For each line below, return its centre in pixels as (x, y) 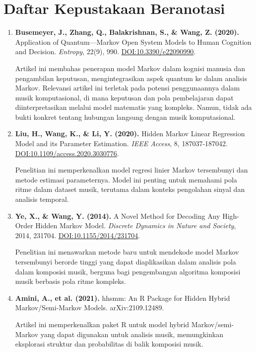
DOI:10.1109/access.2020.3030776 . (67, 153)
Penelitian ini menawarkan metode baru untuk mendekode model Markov (127, 252)
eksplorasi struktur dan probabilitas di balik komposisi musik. (109, 344)
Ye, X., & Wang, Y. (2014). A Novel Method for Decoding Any (118, 216)
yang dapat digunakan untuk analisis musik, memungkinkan (132, 334)
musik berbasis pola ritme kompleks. (71, 281)
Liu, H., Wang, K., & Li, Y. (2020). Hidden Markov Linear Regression (130, 133)
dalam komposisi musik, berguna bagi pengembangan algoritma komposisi (128, 271)
